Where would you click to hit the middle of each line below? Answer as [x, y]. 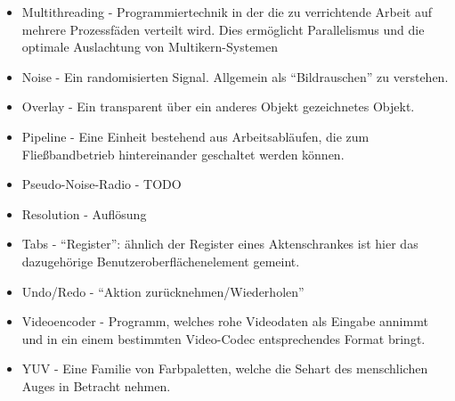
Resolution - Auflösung [84, 213]
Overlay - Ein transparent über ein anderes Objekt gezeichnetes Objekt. [218, 106]
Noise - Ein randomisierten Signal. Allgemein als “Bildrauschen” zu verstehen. [235, 76]
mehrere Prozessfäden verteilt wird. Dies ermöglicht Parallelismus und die [223, 29]
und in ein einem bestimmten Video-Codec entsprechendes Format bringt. [223, 338]
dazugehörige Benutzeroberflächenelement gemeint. [161, 261]
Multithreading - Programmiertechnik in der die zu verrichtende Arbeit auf [227, 12]
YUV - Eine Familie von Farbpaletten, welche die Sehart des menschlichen [225, 368]
